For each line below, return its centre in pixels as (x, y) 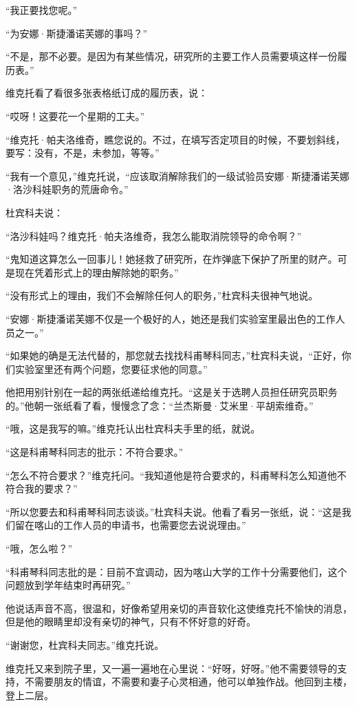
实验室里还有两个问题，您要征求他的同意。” (111, 369)
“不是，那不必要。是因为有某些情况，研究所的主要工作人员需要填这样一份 (172, 56)
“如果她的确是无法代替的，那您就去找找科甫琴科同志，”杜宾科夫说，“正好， (174, 355)
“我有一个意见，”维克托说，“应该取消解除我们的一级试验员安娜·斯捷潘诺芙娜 (177, 175)
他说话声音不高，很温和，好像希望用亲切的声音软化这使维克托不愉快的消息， (179, 608)
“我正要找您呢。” (42, 10)
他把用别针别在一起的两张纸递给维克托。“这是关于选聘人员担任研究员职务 (172, 392)
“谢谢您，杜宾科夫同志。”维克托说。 (85, 645)
